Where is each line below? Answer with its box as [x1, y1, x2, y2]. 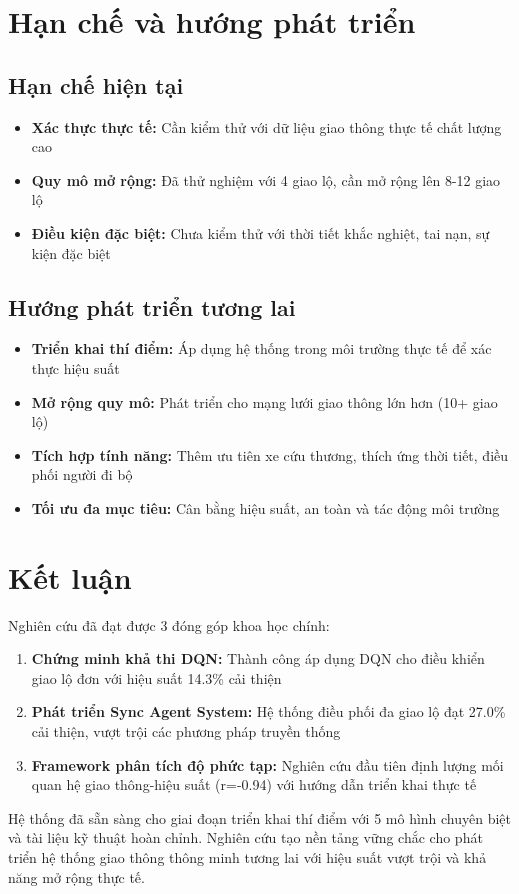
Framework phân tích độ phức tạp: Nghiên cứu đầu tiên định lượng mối [31, 754, 504, 775]
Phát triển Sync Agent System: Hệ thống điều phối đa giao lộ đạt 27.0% [31, 701, 506, 722]
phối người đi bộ [31, 464, 133, 485]
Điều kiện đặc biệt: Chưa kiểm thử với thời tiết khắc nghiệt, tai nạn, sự [31, 222, 490, 243]
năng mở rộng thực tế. [8, 866, 145, 887]
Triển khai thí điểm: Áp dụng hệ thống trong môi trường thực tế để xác [31, 338, 492, 359]
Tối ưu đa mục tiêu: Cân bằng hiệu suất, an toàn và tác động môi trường [31, 497, 500, 518]
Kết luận [8, 556, 132, 597]
